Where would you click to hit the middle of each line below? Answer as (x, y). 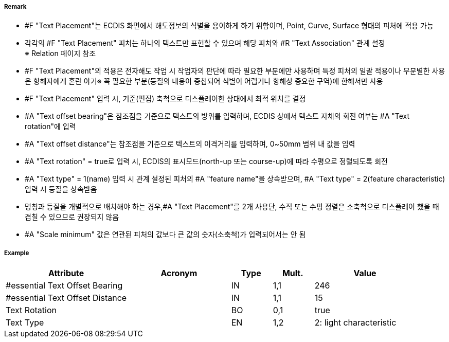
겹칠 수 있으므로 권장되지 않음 (72, 217)
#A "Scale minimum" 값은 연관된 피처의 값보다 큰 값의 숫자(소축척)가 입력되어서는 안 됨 (165, 235)
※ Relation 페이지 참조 (60, 53)
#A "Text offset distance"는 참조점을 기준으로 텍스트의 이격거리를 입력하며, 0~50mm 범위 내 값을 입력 (190, 144)
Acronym (179, 273)
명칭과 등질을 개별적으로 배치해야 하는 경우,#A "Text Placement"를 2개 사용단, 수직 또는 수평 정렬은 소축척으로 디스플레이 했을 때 (232, 207)
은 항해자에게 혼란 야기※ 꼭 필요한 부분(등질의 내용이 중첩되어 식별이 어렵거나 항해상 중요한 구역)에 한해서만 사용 (204, 81)
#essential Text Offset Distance (66, 298)
